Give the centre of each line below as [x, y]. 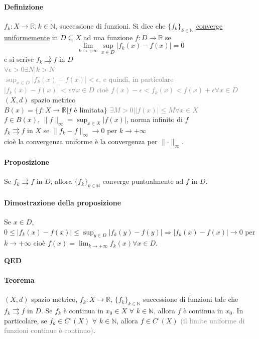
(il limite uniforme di [213, 320]
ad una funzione [108, 37]
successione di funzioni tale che [191, 299]
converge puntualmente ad [143, 181]
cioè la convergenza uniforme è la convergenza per [81, 141]
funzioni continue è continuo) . [50, 330]
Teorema [19, 279]
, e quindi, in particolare [136, 79]
